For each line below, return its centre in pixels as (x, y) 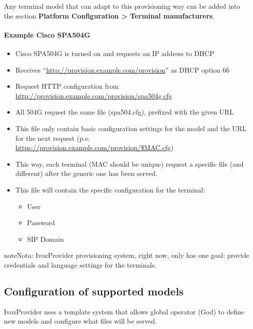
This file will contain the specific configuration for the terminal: (110, 189)
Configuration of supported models (94, 291)
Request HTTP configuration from (67, 86)
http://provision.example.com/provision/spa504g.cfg (94, 95)
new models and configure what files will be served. (80, 321)
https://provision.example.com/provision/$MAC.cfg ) (94, 147)
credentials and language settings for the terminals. (80, 264)
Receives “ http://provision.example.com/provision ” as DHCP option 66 (122, 69)
